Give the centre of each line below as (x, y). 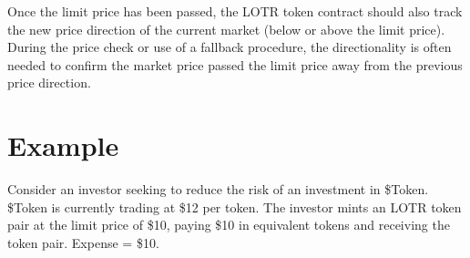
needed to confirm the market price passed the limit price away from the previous (235, 64)
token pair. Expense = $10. (83, 242)
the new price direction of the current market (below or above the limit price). (226, 29)
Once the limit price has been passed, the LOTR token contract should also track (235, 11)
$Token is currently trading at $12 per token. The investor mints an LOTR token (235, 206)
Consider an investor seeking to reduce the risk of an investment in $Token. (218, 189)
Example (63, 145)
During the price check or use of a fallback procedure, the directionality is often (230, 47)
